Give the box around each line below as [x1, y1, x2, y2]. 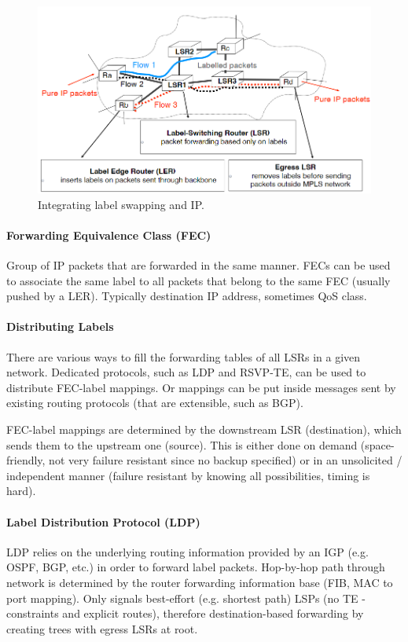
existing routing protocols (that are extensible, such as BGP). [6, 394, 303, 411]
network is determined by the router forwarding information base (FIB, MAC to [6, 574, 393, 590]
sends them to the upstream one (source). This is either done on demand [6, 436, 358, 453]
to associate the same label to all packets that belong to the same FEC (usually [6, 272, 391, 288]
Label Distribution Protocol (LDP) [6, 513, 200, 530]
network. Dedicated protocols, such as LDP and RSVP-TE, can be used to [6, 364, 366, 380]
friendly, [6, 452, 46, 468]
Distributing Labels [6, 318, 114, 335]
